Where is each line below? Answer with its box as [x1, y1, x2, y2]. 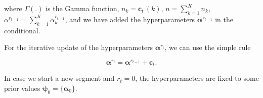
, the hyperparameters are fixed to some [135, 73, 259, 83]
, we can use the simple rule [164, 42, 251, 53]
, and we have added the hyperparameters [65, 14, 195, 24]
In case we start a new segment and [4, 73, 115, 83]
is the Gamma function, [46, 3, 119, 13]
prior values [4, 82, 40, 93]
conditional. [4, 25, 40, 35]
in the [215, 14, 233, 24]
